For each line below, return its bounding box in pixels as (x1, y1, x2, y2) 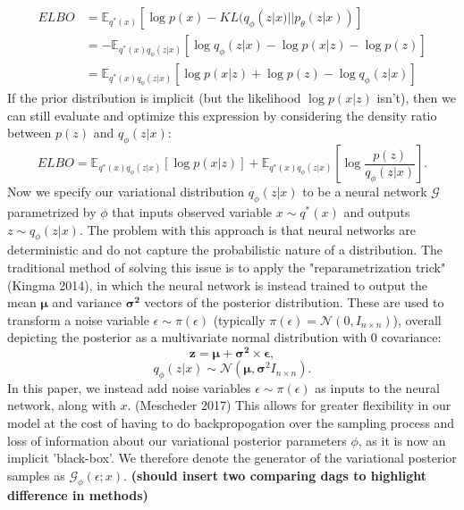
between (7, 123, 52, 142)
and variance (52, 293, 122, 312)
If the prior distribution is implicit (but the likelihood (7, 88, 301, 107)
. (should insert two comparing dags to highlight (123, 465, 426, 484)
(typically (213, 310, 266, 329)
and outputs (343, 203, 410, 222)
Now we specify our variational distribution (7, 182, 245, 201)
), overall (392, 310, 442, 329)
